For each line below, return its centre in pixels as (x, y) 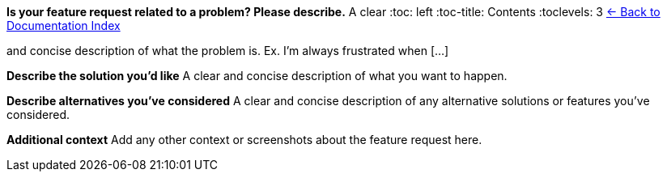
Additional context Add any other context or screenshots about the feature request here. (244, 140)
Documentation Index (64, 25)
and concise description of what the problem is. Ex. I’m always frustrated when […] (228, 51)
